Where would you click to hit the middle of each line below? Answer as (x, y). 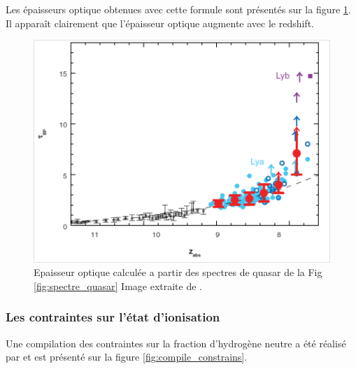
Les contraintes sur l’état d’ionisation (113, 317)
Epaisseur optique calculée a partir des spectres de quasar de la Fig (178, 272)
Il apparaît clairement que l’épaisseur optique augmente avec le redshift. (160, 23)
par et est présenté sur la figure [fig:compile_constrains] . (127, 357)
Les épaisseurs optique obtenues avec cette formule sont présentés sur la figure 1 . (178, 9)
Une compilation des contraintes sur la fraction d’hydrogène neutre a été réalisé (176, 343)
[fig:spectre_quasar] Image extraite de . (118, 285)
